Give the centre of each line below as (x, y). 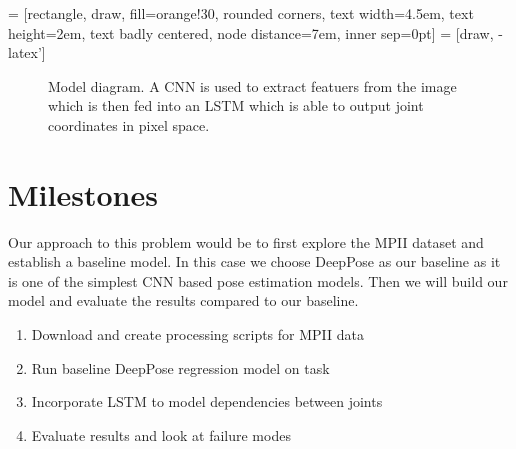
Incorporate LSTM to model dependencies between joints (207, 401)
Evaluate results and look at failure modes (161, 434)
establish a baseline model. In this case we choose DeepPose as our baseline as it (254, 261)
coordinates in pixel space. (129, 124)
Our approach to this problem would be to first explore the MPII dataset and (246, 241)
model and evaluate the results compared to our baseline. (183, 300)
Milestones (83, 193)
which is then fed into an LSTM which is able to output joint (236, 105)
